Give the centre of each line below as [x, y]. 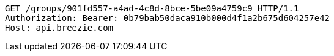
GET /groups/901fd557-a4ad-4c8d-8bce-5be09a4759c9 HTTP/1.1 [152, 8]
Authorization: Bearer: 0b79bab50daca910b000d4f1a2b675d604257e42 [168, 18]
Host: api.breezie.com [59, 28]
